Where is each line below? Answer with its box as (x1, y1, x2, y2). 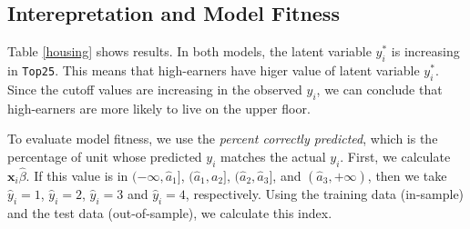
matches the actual (220, 146, 326, 165)
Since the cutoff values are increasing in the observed (7, 79, 302, 98)
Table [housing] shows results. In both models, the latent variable (7, 42, 372, 61)
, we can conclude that (316, 79, 443, 98)
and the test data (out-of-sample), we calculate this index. (7, 203, 332, 222)
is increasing (391, 42, 460, 61)
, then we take (367, 165, 447, 184)
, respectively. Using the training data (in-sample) (185, 184, 465, 203)
